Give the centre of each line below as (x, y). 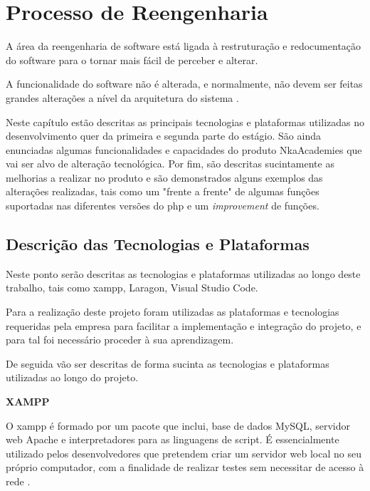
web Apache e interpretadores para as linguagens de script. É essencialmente (173, 439)
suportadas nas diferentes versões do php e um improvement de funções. (163, 206)
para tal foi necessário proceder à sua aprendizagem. (120, 340)
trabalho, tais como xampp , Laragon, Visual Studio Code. (132, 288)
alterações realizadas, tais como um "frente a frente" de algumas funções (163, 191)
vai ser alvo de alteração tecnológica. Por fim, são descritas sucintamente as (170, 164)
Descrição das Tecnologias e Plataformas (158, 244)
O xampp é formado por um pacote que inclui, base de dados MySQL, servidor (178, 425)
